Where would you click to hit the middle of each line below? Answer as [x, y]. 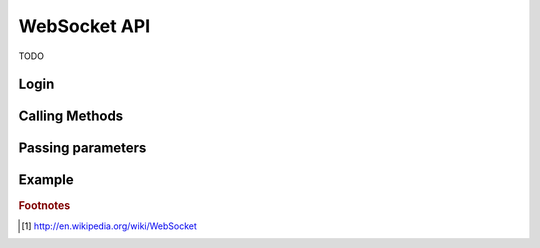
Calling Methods [71, 116]
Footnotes [44, 205]
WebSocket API [84, 26]
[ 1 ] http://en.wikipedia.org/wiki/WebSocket [109, 226]
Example [46, 180]
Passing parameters [82, 148]
